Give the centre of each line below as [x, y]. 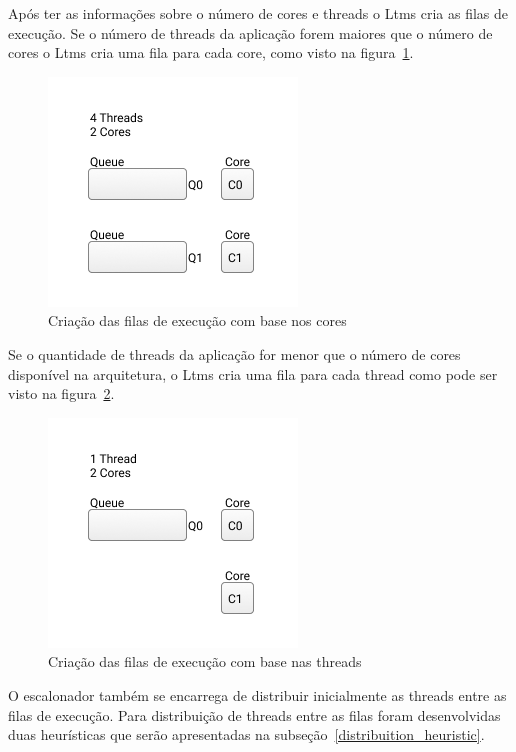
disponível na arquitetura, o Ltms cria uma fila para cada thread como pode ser [253, 373]
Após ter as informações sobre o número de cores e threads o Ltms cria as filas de [258, 13]
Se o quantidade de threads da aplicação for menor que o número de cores [234, 353]
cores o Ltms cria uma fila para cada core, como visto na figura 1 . [211, 52]
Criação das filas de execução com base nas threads [205, 661]
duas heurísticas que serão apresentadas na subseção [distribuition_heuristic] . [246, 734]
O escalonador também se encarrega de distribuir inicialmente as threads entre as [257, 694]
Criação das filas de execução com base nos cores [197, 320]
